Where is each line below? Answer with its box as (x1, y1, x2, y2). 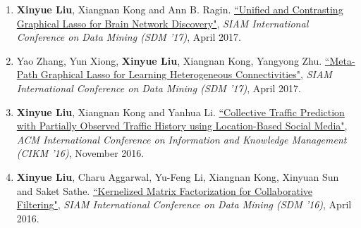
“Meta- (324, 53, 355, 68)
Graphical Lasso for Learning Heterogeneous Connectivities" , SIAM (40, 67, 332, 82)
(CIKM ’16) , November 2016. (16, 146, 145, 160)
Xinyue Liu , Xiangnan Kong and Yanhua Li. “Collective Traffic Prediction (16, 104, 345, 119)
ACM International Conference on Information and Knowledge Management (16, 132, 347, 146)
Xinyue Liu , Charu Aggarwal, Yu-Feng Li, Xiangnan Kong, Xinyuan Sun (16, 169, 339, 184)
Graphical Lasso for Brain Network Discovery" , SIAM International (16, 15, 309, 30)
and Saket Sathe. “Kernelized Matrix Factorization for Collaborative (16, 183, 313, 198)
